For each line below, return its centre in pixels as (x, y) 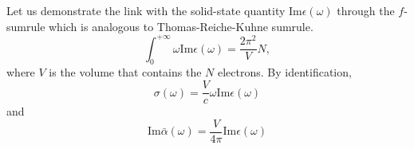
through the (366, 10)
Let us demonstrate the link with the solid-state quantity (146, 10)
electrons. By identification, (284, 72)
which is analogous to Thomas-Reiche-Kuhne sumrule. (181, 26)
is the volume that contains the (125, 72)
